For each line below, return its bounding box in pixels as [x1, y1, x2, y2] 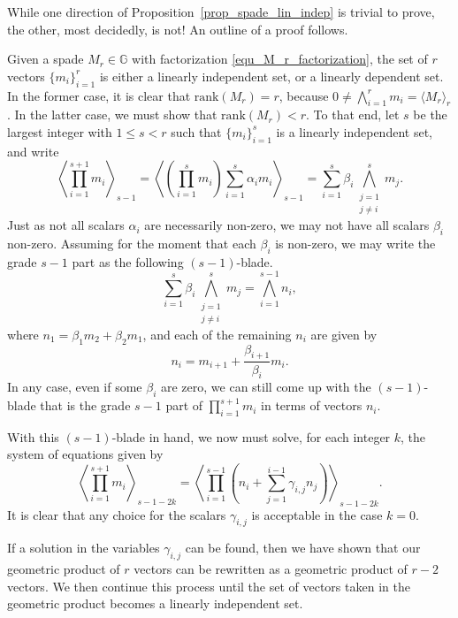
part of [165, 396, 203, 415]
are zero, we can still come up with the [161, 378, 371, 396]
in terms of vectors [261, 396, 363, 415]
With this [7, 427, 59, 446]
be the [413, 105, 447, 124]
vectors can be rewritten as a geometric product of [134, 560, 408, 578]
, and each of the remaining [142, 324, 292, 343]
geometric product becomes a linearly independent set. [7, 594, 303, 613]
